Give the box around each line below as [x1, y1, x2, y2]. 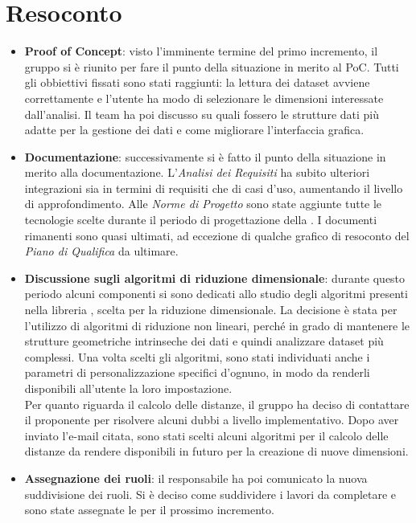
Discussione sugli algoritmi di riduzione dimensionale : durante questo [24, 269, 406, 286]
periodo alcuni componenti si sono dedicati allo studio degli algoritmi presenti [24, 285, 408, 302]
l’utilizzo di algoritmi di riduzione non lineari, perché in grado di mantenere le [24, 317, 410, 333]
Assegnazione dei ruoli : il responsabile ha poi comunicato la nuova [24, 469, 368, 486]
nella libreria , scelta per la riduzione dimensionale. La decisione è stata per [24, 301, 397, 318]
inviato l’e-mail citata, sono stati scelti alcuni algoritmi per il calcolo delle [24, 427, 389, 443]
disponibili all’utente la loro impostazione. [24, 380, 233, 396]
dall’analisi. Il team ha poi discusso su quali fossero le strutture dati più [24, 105, 379, 122]
